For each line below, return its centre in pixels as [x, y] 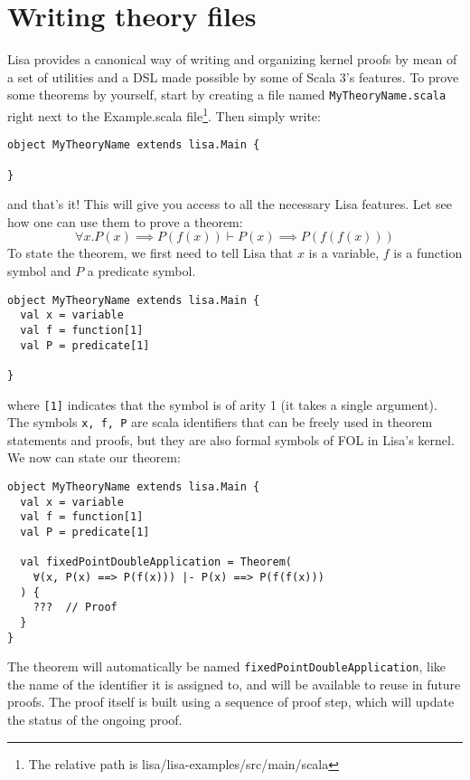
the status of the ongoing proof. [95, 720]
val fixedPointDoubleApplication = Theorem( [156, 562]
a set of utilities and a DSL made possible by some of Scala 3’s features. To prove [233, 76]
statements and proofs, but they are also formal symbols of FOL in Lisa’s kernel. [231, 439]
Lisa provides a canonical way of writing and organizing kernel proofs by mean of [232, 59]
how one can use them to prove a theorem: [125, 221]
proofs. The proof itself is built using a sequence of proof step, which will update [231, 702]
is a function [428, 253]
